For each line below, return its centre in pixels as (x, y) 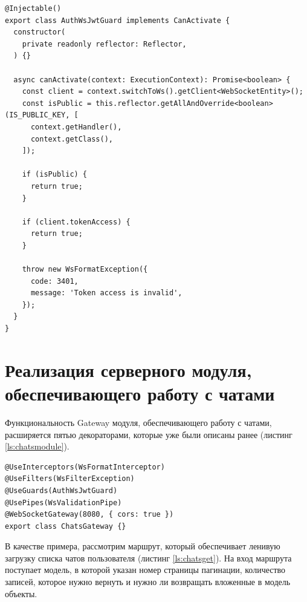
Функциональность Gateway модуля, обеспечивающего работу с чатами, (138, 422)
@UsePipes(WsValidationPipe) (63, 502)
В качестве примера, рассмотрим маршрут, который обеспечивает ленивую (143, 546)
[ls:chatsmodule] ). (37, 446)
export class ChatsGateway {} (66, 526)
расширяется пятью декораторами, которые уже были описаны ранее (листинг (149, 434)
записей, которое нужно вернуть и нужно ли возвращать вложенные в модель (148, 582)
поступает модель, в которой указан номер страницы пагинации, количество (145, 570)
